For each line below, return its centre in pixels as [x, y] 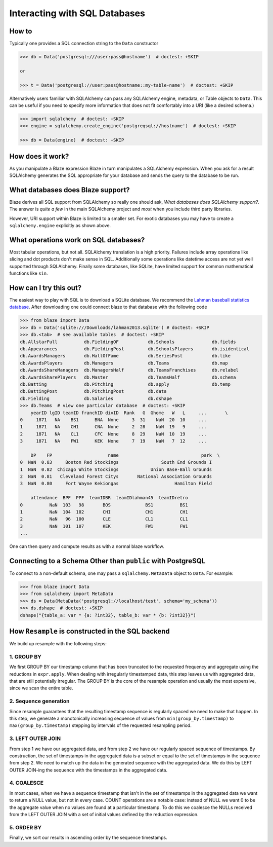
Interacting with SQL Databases [77, 13]
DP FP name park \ [125, 455]
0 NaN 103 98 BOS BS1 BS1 [104, 505]
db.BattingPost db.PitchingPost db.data [93, 391]
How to [21, 31]
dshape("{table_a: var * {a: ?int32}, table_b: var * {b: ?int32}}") [108, 615]
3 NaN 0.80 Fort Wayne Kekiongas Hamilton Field [116, 484]
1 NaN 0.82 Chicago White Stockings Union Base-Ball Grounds [116, 469]
